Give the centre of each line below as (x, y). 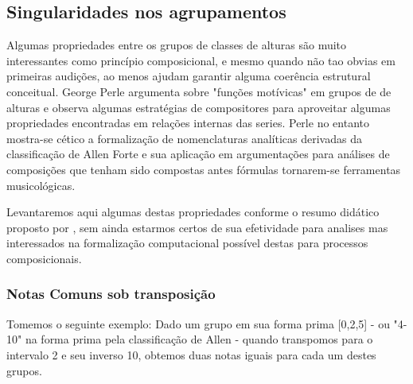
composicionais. (44, 258)
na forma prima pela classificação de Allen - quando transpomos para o (199, 339)
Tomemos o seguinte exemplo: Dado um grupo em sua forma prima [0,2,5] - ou (198, 323)
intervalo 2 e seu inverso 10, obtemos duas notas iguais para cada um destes (191, 354)
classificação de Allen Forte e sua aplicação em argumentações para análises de (198, 154)
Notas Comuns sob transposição (111, 294)
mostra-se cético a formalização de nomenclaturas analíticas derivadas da (184, 138)
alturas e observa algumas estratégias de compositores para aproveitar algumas (199, 107)
